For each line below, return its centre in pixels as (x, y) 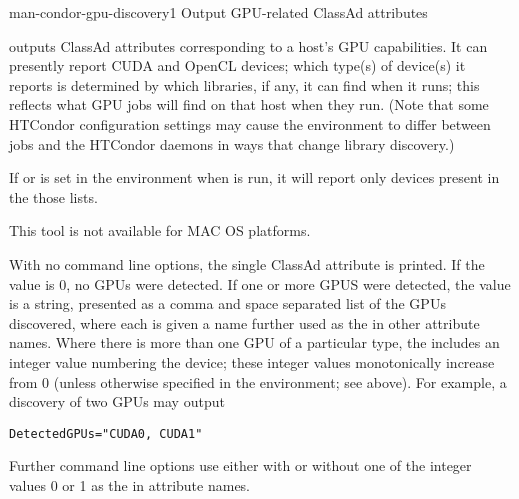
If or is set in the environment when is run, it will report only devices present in (254, 177)
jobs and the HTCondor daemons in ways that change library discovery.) (232, 143)
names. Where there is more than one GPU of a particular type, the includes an (254, 342)
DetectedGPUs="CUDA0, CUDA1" (106, 433)
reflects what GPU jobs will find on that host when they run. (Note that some (249, 104)
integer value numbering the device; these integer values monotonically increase (252, 361)
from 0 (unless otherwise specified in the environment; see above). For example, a (258, 381)
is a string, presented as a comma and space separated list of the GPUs (227, 303)
